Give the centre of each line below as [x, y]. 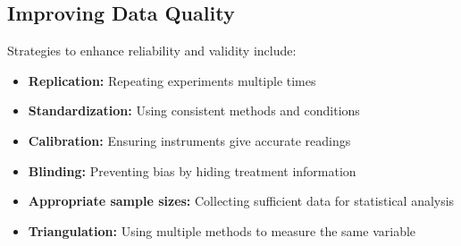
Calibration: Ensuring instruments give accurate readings [189, 140]
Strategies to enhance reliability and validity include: [152, 51]
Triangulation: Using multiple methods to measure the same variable [222, 230]
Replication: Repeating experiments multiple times [172, 80]
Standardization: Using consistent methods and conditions [194, 110]
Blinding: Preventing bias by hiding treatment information [192, 170]
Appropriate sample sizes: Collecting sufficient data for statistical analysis [241, 201]
